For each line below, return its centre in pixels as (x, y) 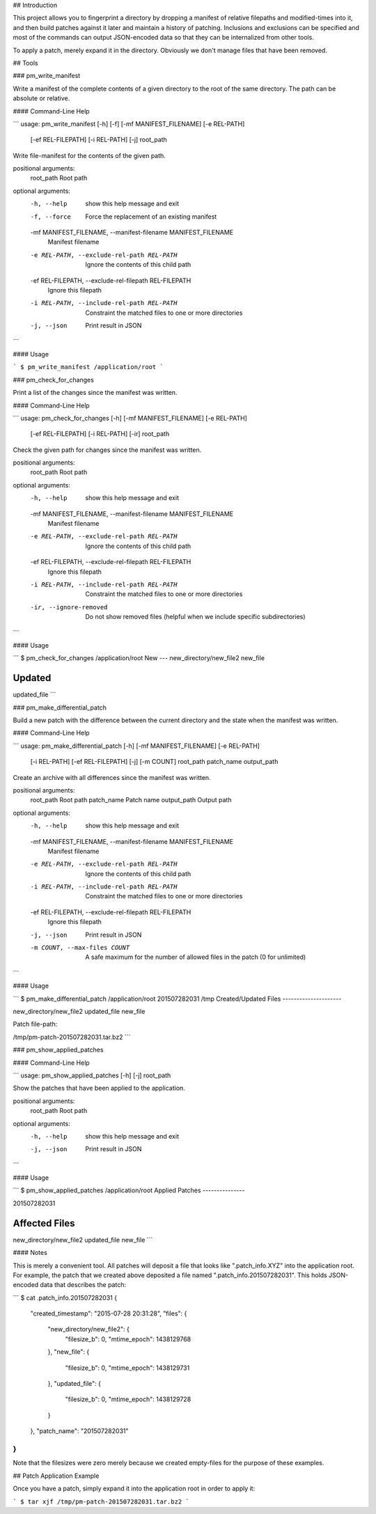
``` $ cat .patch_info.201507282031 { (65, 1297)
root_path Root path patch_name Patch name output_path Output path (131, 800)
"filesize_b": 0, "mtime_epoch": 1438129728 (128, 1399)
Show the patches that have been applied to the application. (99, 1088)
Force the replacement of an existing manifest (151, 217)
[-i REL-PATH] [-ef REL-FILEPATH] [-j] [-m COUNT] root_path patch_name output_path (154, 762)
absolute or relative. (41, 98)
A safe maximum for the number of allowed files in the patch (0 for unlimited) (196, 957)
